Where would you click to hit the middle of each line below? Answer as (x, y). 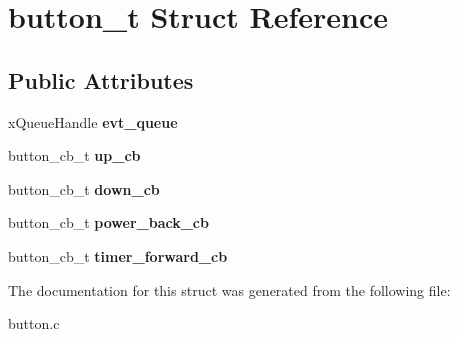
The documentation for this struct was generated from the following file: (229, 289)
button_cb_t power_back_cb (108, 222)
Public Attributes (101, 79)
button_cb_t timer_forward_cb (118, 255)
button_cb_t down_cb (84, 188)
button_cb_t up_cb (74, 155)
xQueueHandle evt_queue (93, 121)
